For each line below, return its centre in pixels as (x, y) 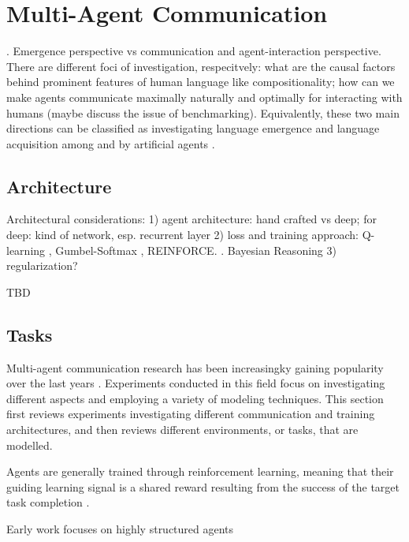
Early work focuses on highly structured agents (120, 529)
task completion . (48, 502)
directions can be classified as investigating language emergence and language (193, 128)
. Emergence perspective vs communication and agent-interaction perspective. (194, 51)
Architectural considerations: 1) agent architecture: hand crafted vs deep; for (191, 219)
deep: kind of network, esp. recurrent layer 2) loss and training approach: (182, 235)
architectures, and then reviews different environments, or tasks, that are (182, 430)
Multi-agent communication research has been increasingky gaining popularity (195, 367)
